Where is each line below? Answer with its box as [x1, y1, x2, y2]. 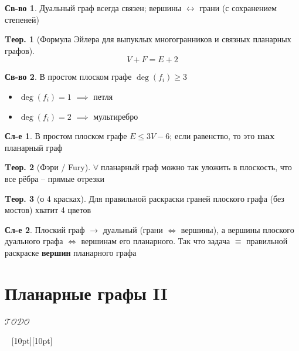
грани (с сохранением [199, 2, 277, 14]
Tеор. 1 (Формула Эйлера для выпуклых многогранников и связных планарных [5, 33, 291, 45]
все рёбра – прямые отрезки [5, 172, 105, 184]
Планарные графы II [5, 281, 168, 305]
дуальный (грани [103, 223, 163, 235]
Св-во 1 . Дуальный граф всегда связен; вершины [5, 2, 182, 14]
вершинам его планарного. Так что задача [81, 235, 230, 247]
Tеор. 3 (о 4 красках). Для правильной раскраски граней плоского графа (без [5, 192, 284, 204]
